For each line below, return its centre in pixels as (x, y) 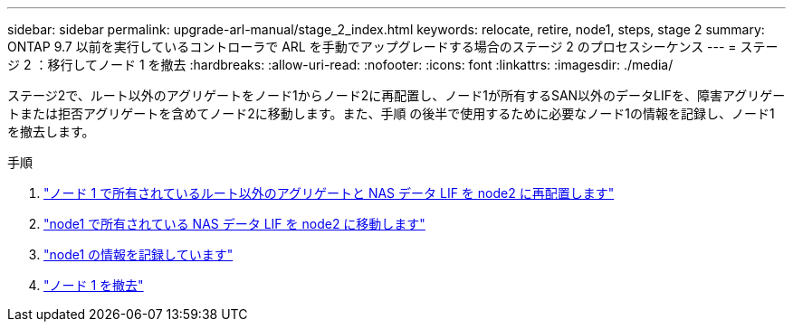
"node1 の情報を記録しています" (139, 254)
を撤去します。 (51, 132)
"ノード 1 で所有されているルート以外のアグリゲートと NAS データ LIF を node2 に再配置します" (329, 193)
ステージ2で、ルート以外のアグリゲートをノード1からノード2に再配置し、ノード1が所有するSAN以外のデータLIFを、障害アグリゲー (396, 95)
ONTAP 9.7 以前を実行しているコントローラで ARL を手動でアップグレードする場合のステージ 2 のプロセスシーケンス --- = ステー (393, 47)
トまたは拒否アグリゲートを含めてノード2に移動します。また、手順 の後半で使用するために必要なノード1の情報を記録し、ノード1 (391, 113)
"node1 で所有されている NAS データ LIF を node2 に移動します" (234, 224)
